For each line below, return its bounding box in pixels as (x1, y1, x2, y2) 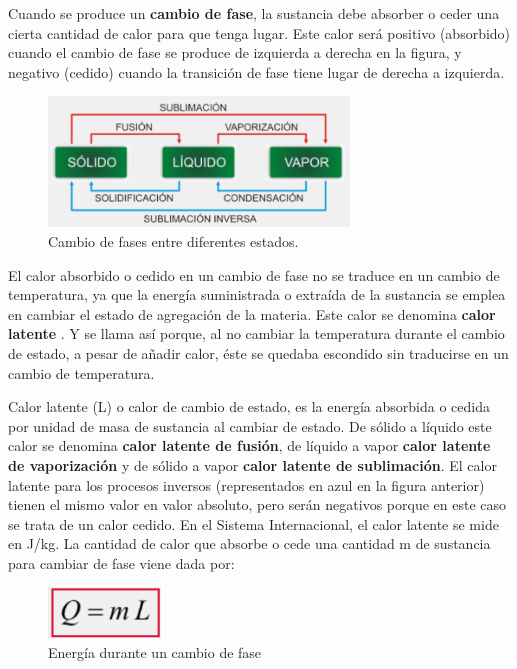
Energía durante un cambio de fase (48, 641, 262, 662)
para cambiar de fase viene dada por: (8, 552, 235, 573)
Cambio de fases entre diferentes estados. (48, 230, 299, 251)
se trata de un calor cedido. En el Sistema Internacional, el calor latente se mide (8, 513, 499, 534)
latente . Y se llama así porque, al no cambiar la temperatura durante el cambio (8, 323, 505, 344)
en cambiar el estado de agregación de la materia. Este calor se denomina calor (8, 303, 496, 324)
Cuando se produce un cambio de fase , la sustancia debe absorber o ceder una (8, 3, 500, 23)
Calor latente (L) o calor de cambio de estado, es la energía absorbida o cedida (8, 396, 490, 417)
